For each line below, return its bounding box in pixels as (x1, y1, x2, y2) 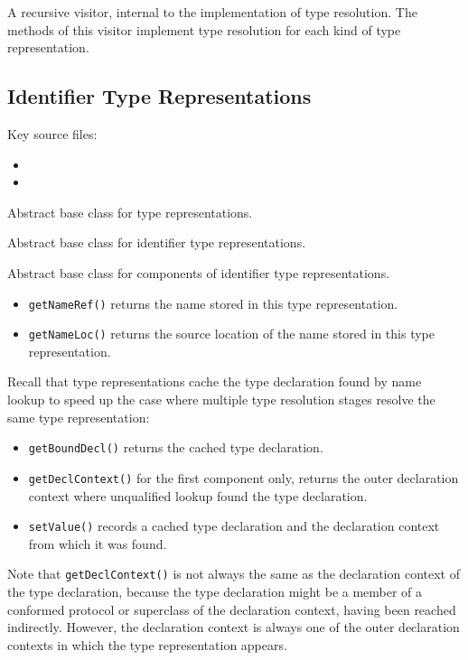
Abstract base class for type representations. (7, 202, 253, 221)
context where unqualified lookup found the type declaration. (28, 486, 368, 505)
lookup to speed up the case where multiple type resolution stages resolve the (7, 390, 435, 409)
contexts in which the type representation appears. (7, 635, 287, 654)
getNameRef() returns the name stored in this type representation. (28, 293, 398, 312)
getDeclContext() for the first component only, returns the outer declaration (28, 468, 459, 487)
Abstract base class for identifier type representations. (7, 233, 306, 252)
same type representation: (7, 407, 150, 426)
